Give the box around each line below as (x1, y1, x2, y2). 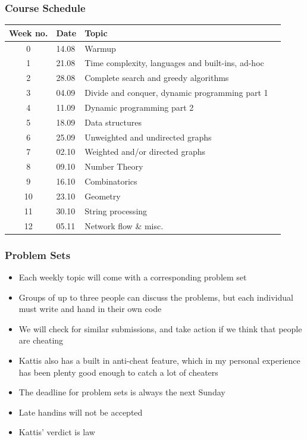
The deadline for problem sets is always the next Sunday (18, 386, 225, 398)
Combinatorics (84, 175, 137, 188)
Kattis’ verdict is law (18, 426, 95, 438)
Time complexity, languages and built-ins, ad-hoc (84, 57, 264, 69)
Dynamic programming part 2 (84, 101, 194, 113)
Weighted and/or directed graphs (84, 145, 206, 158)
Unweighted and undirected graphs (84, 130, 212, 143)
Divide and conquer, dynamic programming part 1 (84, 86, 268, 99)
